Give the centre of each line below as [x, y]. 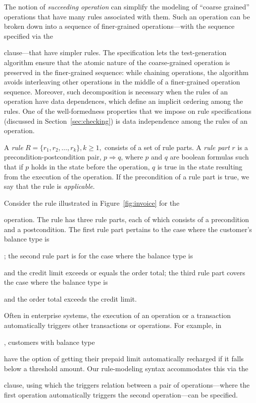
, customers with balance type [50, 342]
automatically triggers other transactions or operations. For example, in [113, 325]
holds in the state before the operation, [90, 166]
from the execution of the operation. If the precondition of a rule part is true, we [127, 176]
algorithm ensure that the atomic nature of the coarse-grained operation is [117, 62]
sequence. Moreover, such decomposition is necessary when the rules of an [116, 91]
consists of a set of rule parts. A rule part [167, 147]
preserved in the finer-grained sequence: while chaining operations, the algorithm [126, 72]
